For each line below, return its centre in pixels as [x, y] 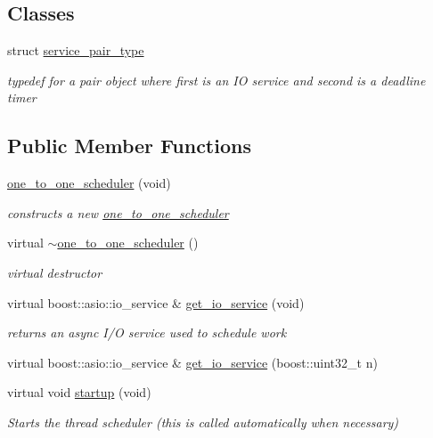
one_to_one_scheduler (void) [89, 183]
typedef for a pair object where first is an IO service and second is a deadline [216, 80]
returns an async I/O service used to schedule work [147, 333]
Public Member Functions [129, 146]
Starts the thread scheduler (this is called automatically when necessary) [203, 422]
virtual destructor [55, 272]
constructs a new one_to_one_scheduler [118, 212]
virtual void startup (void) [79, 392]
